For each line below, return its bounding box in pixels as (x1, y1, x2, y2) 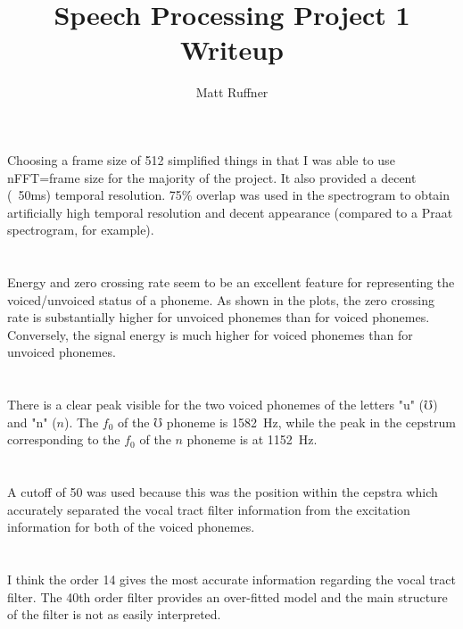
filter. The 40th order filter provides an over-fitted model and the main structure (7, 587, 448, 606)
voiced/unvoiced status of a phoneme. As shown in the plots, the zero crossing (7, 290, 434, 309)
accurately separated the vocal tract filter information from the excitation (7, 500, 410, 518)
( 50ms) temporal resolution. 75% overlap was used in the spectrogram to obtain (7, 186, 451, 204)
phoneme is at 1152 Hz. (186, 430, 318, 449)
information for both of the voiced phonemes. (7, 517, 255, 536)
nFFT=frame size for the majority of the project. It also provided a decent (7, 168, 417, 186)
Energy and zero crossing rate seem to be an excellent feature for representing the (7, 273, 455, 292)
